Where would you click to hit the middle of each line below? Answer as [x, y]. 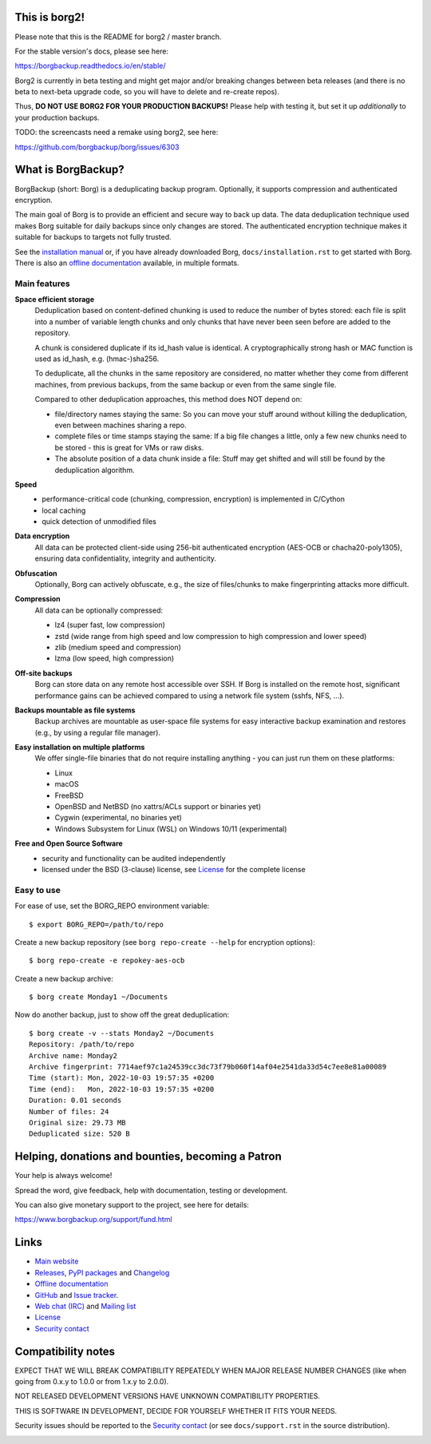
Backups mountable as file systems [75, 710]
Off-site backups [43, 673]
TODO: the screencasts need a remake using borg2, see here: [117, 133]
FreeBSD [69, 795]
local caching [64, 510]
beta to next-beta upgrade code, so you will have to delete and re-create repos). [147, 92]
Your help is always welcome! [63, 1176]
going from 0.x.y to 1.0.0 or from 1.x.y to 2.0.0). [92, 1382]
